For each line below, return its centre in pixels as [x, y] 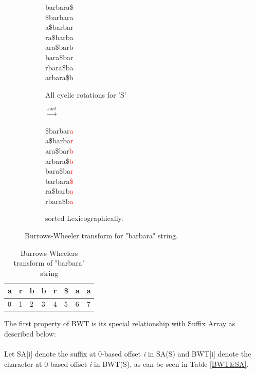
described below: [30, 333]
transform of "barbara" [49, 263]
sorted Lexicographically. [84, 218]
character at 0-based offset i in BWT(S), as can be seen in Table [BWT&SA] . [126, 363]
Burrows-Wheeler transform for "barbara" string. [101, 236]
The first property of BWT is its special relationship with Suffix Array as [120, 323]
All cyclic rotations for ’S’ [86, 94]
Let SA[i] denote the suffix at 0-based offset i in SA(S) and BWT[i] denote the [128, 354]
